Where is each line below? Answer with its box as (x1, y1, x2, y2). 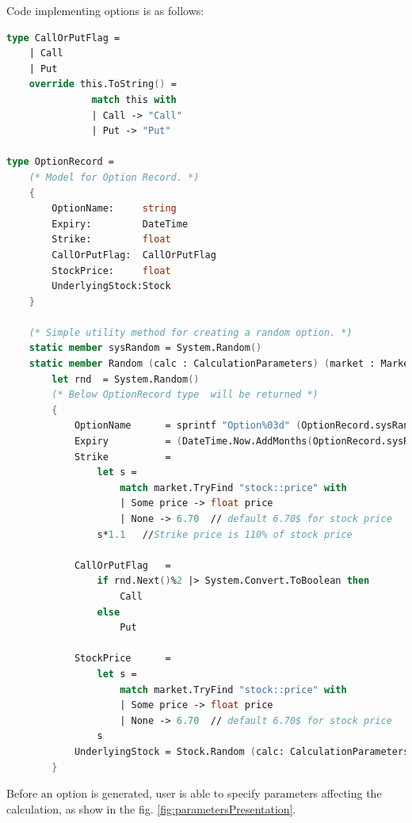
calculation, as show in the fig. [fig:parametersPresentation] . (6, 800, 296, 817)
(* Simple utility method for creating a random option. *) (29, 326, 353, 338)
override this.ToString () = (29, 78, 177, 90)
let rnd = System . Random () (51, 373, 200, 385)
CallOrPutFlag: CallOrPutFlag (51, 249, 216, 261)
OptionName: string (51, 203, 177, 215)
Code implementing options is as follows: (6, 2, 204, 18)
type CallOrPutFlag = (6, 32, 120, 44)
